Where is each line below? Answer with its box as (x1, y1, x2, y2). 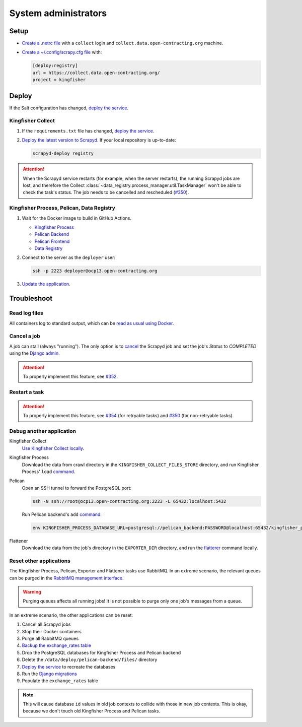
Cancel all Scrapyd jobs (22, 621, 71, 627)
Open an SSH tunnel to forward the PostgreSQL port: (22, 485, 132, 491)
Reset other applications (9, 557, 70, 564)
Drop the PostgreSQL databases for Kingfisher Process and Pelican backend (22, 649, 181, 655)
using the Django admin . (9, 350, 60, 356)
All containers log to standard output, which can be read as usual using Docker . (9, 320, 174, 326)
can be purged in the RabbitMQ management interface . (9, 575, 124, 581)
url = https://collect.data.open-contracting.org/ (32, 70, 161, 76)
